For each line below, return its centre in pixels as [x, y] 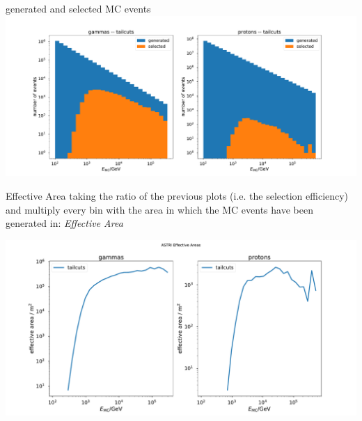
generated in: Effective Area [64, 223]
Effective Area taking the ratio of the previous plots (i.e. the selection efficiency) [177, 196]
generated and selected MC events [78, 8]
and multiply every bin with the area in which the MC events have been [159, 209]
